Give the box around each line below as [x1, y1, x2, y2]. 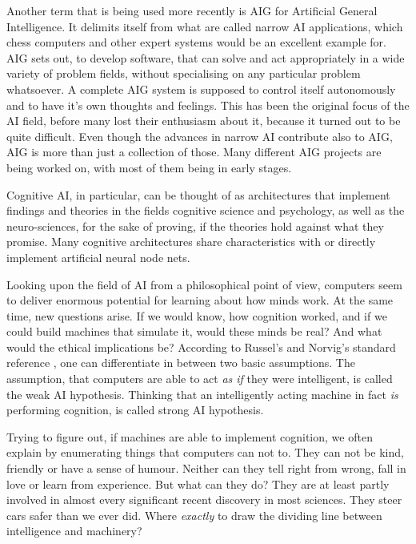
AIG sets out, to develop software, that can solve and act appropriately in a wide [6, 49, 405, 66]
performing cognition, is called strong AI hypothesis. [6, 401, 264, 418]
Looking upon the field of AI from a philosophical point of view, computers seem [6, 276, 402, 292]
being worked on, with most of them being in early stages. [6, 159, 292, 175]
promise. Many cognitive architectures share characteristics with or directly [6, 233, 376, 250]
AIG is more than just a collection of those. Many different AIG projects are [6, 143, 382, 160]
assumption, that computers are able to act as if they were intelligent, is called [6, 370, 393, 387]
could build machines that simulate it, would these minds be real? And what [6, 323, 382, 340]
